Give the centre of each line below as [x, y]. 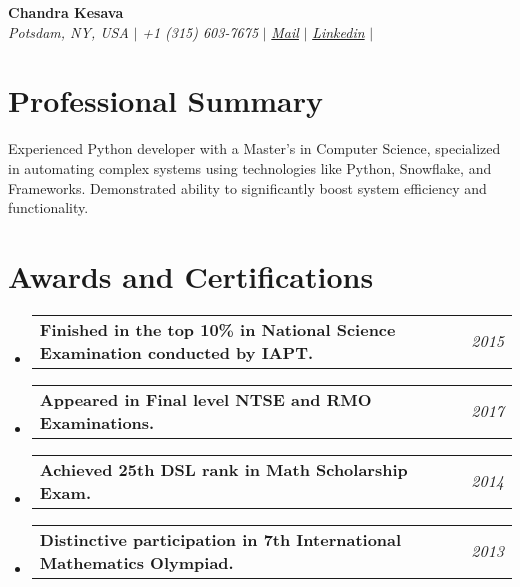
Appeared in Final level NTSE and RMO [205, 399]
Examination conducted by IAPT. [176, 352]
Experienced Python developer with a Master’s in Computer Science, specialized [254, 148]
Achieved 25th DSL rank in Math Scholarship [223, 469]
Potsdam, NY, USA [68, 31]
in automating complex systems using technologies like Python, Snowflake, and [250, 167]
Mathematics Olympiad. [136, 562]
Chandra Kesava [66, 12]
